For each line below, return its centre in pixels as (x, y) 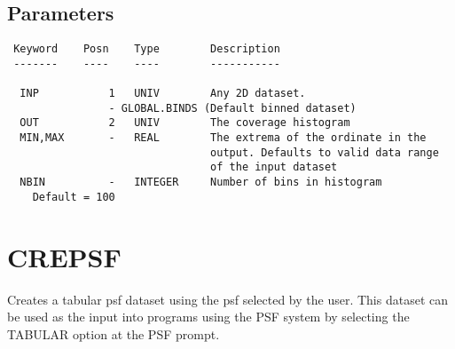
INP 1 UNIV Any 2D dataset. (163, 94)
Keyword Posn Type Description (147, 49)
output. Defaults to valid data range (325, 152)
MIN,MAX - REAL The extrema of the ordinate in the (223, 138)
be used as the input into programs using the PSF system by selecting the (208, 317)
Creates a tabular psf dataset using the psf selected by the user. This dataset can (227, 299)
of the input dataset (274, 167)
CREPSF (64, 256)
